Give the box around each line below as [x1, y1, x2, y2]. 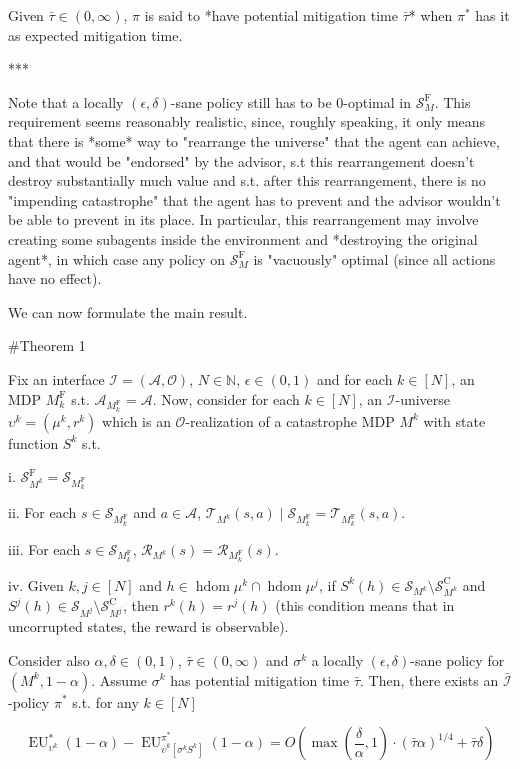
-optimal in [343, 91, 411, 112]
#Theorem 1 [8, 335, 86, 356]
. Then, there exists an [360, 669, 499, 690]
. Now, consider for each [152, 388, 300, 409]
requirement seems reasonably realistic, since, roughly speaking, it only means [8, 111, 486, 132]
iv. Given [8, 574, 64, 595]
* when [408, 5, 453, 25]
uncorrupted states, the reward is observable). [8, 616, 289, 637]
